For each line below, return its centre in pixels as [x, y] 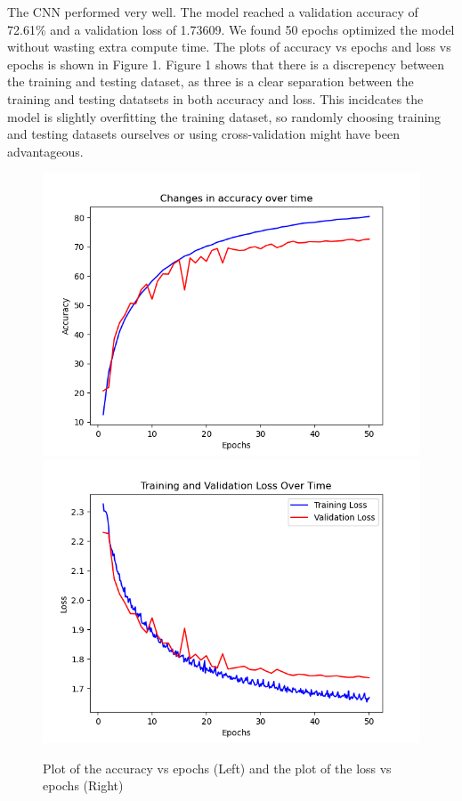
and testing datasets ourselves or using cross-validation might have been [203, 134]
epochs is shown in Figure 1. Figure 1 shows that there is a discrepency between [226, 64]
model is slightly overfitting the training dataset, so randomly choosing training [224, 116]
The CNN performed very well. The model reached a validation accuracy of [213, 12]
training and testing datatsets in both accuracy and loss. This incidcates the [215, 98]
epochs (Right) [83, 785]
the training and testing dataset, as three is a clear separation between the [211, 81]
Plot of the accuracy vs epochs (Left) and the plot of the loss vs [217, 768]
